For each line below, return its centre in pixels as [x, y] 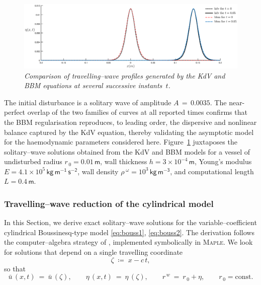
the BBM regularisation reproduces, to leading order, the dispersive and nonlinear [130, 122]
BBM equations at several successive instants [93, 85]
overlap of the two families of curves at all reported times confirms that [137, 112]
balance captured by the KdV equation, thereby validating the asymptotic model [129, 132]
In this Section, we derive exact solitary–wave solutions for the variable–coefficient [130, 222]
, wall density [98, 171]
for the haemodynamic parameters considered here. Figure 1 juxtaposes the [121, 142]
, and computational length [212, 171]
